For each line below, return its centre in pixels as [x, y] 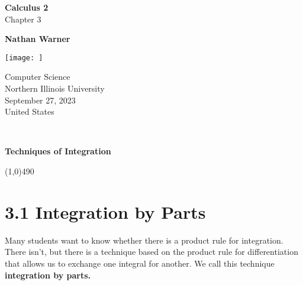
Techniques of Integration [58, 151]
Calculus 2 [27, 7]
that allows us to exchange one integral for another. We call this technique [140, 263]
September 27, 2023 [40, 100]
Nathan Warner [38, 39]
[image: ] [24, 58]
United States [30, 111]
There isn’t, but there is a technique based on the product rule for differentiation [151, 252]
